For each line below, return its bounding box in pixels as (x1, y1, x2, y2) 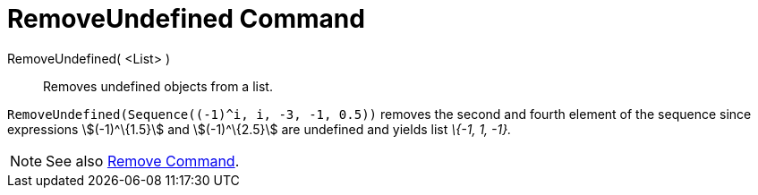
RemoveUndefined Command (7, 4, 365, 34)
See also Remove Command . (46, 151, 240, 170)
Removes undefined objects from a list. (43, 78, 273, 94)
